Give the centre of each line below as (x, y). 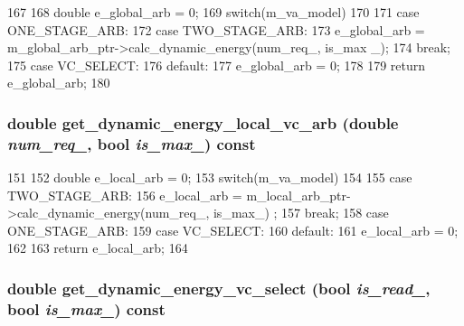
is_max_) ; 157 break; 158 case (301, 213)
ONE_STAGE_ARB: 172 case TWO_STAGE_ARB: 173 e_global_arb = (216, 29)
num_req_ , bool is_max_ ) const (132, 143)
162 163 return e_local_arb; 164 (98, 248)
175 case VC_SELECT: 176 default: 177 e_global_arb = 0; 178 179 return (217, 65)
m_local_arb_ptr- (298, 195)
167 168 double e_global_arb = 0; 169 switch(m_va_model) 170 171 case (213, 12)
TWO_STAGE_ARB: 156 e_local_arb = (125, 195)
